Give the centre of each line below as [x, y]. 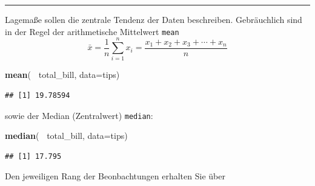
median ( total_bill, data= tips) [66, 136]
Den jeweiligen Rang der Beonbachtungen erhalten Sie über [115, 176]
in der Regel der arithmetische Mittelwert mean [92, 31]
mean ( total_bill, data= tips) [62, 75]
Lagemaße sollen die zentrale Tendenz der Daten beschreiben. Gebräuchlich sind [154, 19]
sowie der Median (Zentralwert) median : [79, 115]
